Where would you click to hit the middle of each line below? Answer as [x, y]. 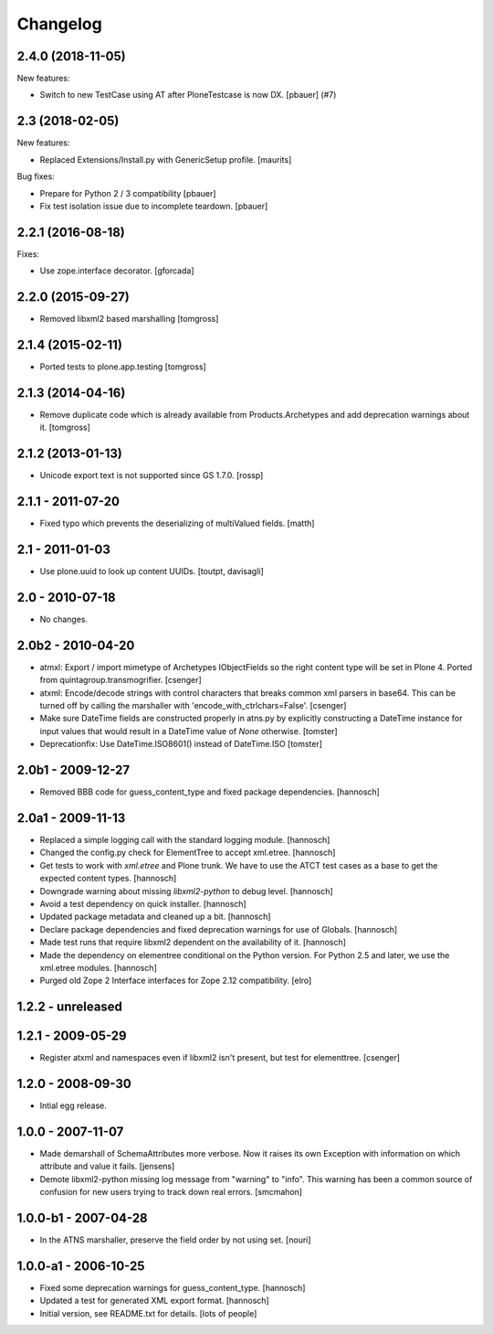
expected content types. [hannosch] [108, 879]
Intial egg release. [73, 1105]
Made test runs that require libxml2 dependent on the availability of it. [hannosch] [193, 943]
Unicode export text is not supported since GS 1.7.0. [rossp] [152, 475]
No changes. [64, 619]
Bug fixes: [36, 176]
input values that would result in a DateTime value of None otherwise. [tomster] [189, 731]
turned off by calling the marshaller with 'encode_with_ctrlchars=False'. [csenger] [193, 706]
